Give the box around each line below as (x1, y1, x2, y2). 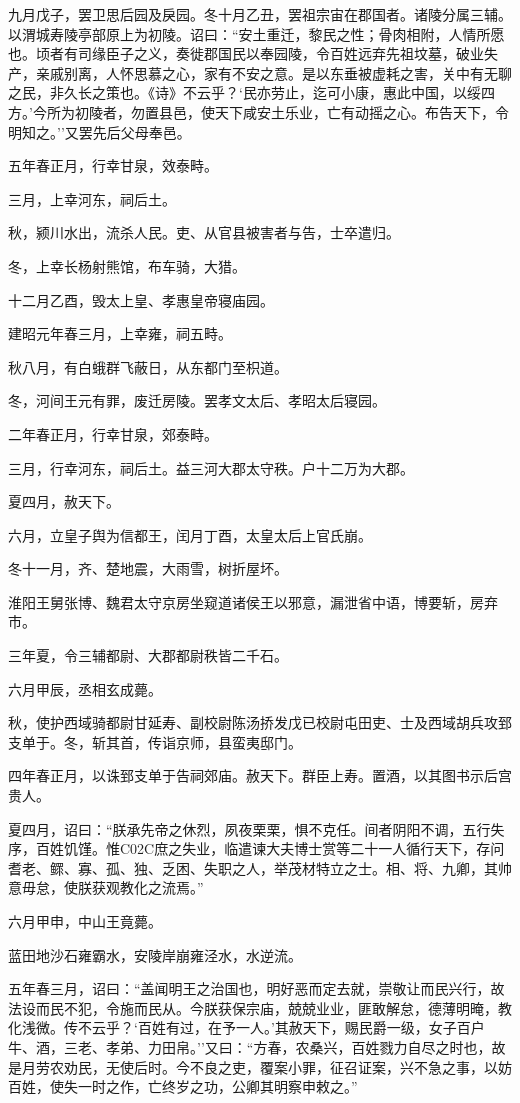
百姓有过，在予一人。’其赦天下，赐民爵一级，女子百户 (137, 1017, 485, 1038)
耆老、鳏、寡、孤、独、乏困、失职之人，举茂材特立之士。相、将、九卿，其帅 (8, 857, 512, 878)
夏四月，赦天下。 (8, 491, 120, 512)
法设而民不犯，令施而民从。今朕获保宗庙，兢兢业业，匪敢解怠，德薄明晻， (8, 997, 498, 1018)
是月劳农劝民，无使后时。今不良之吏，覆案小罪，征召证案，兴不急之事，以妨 (8, 1056, 512, 1077)
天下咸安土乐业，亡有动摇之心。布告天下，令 (214, 101, 509, 122)
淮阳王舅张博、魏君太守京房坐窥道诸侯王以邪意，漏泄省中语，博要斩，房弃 (8, 591, 498, 612)
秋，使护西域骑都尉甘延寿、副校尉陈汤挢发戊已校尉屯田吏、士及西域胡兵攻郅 (8, 712, 512, 733)
